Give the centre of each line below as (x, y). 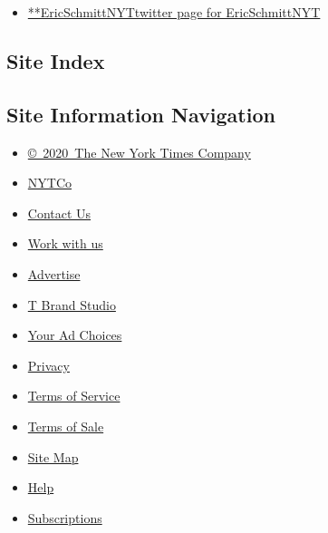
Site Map (53, 456)
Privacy (48, 365)
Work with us (65, 243)
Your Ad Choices (75, 335)
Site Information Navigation (141, 114)
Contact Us (59, 213)
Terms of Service (74, 396)
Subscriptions (65, 517)
